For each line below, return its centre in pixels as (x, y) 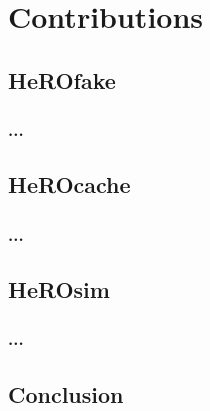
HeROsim (59, 289)
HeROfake (62, 79)
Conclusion (66, 393)
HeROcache (69, 184)
